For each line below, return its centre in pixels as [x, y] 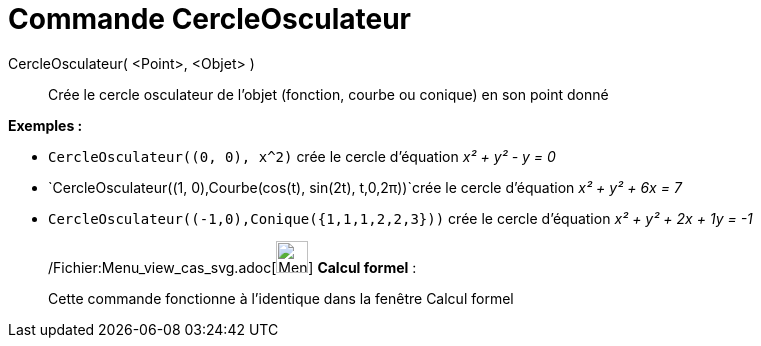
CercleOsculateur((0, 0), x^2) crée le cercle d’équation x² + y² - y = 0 [302, 156]
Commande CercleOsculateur [209, 19]
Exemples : [45, 125]
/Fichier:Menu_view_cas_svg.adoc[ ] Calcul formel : [232, 267]
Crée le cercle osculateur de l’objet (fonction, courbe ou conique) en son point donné [328, 94]
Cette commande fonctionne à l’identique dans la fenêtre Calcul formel [281, 298]
